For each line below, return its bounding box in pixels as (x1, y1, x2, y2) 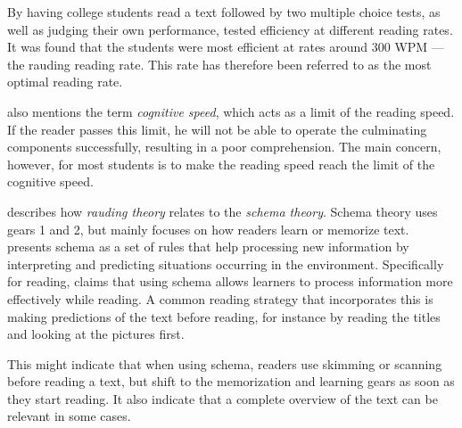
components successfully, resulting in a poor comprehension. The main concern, (7, 137, 441, 156)
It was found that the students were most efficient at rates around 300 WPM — (7, 37, 444, 56)
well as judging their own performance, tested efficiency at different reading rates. (7, 20, 453, 38)
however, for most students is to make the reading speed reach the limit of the (7, 154, 435, 173)
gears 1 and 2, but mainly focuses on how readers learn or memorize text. (7, 219, 409, 238)
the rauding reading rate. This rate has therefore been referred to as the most (7, 54, 432, 73)
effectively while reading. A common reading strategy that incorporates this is (7, 289, 433, 308)
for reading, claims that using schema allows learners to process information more (7, 272, 453, 291)
